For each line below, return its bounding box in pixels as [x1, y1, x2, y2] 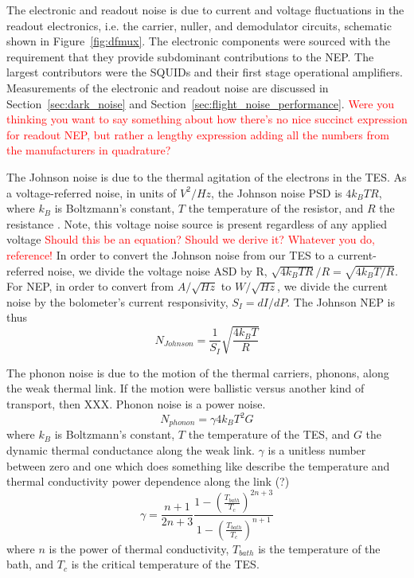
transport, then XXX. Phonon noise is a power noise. [6, 395, 266, 412]
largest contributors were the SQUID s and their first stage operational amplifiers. [6, 64, 404, 80]
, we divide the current [277, 278, 388, 295]
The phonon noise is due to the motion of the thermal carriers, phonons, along [6, 364, 389, 381]
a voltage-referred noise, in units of [6, 184, 177, 201]
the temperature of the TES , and [188, 426, 350, 443]
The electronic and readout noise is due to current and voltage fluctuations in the [6, 2, 404, 18]
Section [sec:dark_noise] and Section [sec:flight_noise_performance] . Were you [6, 95, 395, 111]
